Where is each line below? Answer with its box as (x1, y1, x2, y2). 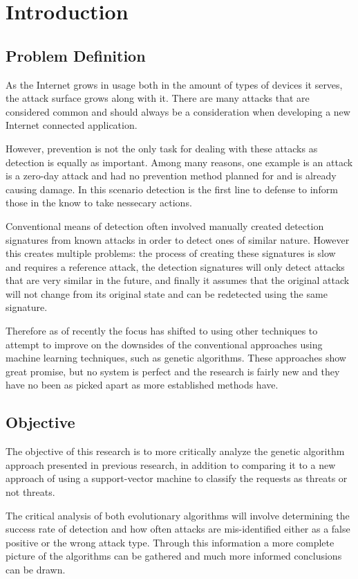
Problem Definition (6, 44, 146, 66)
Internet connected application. (6, 118, 138, 132)
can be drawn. (6, 562, 66, 576)
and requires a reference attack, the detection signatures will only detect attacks (6, 259, 345, 274)
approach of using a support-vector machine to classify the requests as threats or (6, 471, 348, 486)
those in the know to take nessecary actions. (6, 195, 192, 210)
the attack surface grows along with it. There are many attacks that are (6, 91, 310, 105)
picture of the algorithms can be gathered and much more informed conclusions (6, 549, 342, 563)
